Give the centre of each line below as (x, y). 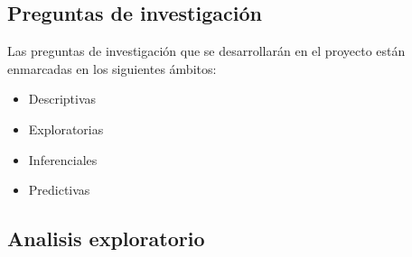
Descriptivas (62, 99)
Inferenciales (63, 159)
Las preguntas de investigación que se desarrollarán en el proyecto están (206, 51)
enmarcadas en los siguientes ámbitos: (112, 68)
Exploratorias (66, 128)
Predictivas (59, 190)
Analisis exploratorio (106, 239)
